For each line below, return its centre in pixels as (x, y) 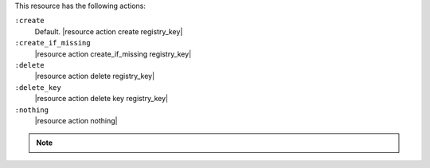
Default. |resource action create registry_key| (109, 31)
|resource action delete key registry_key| (102, 99)
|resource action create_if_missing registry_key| (113, 54)
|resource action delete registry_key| (95, 76)
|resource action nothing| (76, 120)
